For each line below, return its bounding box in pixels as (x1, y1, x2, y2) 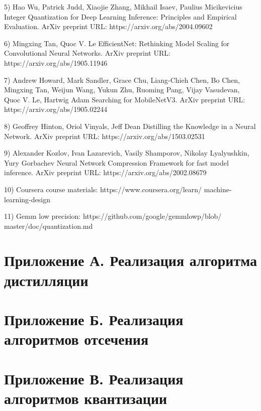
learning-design (4, 194, 50, 204)
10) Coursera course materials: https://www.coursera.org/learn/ (4, 184, 202, 194)
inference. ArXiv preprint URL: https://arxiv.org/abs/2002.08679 (4, 167, 207, 178)
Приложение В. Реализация (4, 368, 184, 388)
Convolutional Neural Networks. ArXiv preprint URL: (4, 48, 170, 58)
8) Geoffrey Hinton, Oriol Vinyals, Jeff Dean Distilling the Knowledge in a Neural (4, 120, 256, 131)
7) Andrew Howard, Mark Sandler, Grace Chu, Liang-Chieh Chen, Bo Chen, (4, 74, 240, 85)
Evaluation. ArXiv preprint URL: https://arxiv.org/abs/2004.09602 (4, 21, 213, 32)
